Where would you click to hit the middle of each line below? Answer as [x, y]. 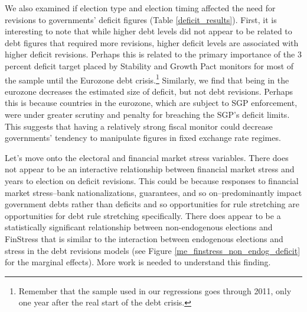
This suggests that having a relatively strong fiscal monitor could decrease [139, 126]
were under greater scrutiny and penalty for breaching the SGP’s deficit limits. [147, 114]
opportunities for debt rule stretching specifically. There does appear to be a [143, 215]
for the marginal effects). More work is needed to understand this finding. [138, 262]
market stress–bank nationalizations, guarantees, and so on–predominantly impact [153, 192]
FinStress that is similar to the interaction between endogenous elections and [144, 238]
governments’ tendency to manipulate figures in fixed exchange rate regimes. [143, 138]
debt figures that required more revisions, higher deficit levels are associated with [152, 42]
